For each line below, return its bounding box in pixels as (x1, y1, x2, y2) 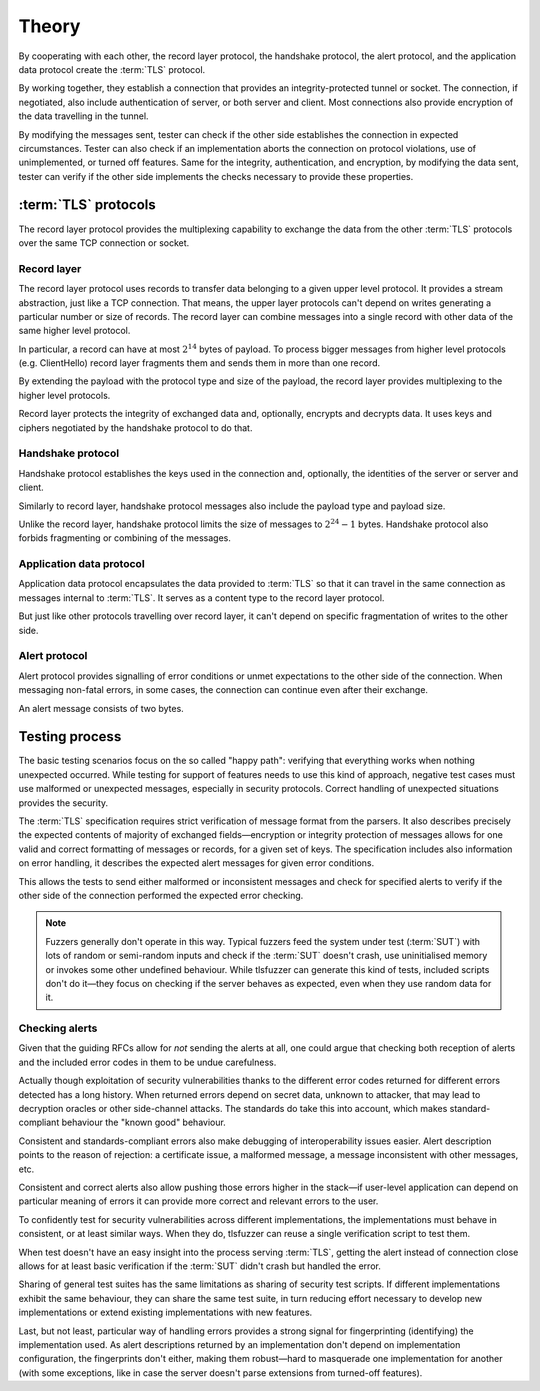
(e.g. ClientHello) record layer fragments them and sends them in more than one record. (18, 357, 381, 369)
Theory (18, 15, 81, 37)
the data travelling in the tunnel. (18, 110, 149, 122)
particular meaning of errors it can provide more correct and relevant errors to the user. (18, 1195, 379, 1207)
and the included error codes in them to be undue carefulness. (18, 1056, 277, 1068)
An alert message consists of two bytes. (18, 702, 184, 714)
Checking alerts (18, 1021, 98, 1035)
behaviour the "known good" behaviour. (61, 1116, 227, 1129)
